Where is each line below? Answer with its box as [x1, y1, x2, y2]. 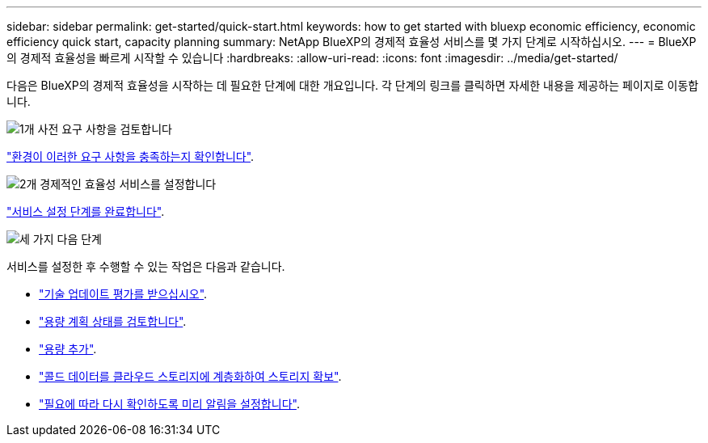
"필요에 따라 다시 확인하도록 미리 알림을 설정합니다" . [39, 397, 300, 411]
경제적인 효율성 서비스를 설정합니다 [40, 177, 217, 191]
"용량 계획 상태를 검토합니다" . [39, 314, 187, 328]
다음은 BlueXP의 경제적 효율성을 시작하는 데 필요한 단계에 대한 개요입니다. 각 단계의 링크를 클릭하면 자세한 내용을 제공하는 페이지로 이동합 [6, 78, 699, 92]
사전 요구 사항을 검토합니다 [37, 122, 172, 136]
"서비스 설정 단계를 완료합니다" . [6, 205, 165, 218]
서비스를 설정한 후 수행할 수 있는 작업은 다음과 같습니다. [6, 259, 285, 273]
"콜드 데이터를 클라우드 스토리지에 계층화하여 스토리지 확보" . [39, 369, 342, 383]
